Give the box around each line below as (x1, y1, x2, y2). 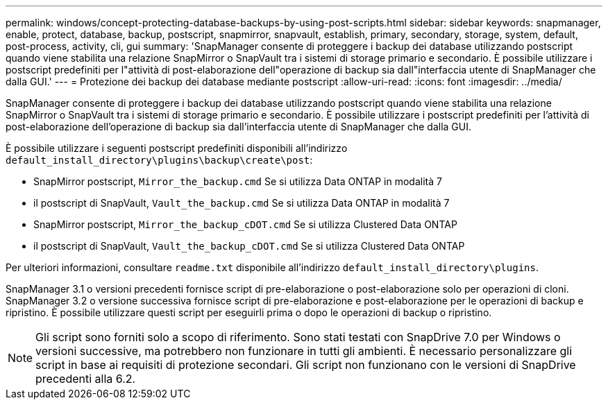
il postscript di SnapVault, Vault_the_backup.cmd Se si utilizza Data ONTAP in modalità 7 (33, 197, 450, 209)
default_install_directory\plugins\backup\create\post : (6, 154, 313, 166)
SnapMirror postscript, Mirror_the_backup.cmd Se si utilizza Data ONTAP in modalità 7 (33, 175, 442, 187)
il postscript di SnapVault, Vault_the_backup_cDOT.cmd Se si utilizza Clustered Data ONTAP (33, 240, 465, 252)
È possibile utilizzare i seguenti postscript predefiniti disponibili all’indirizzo (6, 142, 348, 154)
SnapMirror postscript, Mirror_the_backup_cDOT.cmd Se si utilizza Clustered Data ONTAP (33, 218, 457, 230)
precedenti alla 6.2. (35, 372, 136, 386)
